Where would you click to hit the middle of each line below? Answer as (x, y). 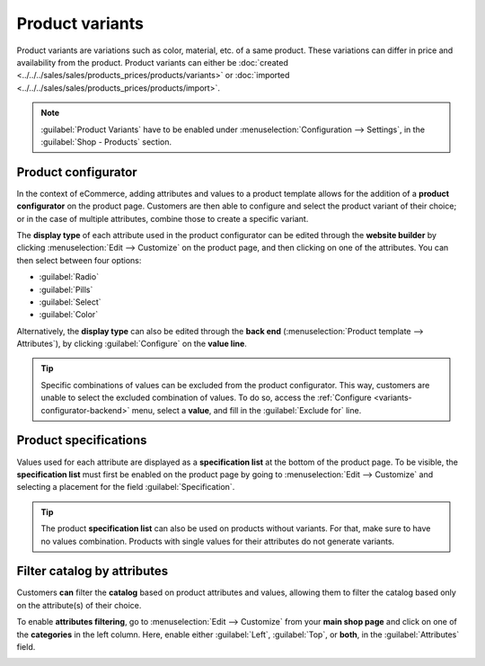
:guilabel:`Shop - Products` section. (106, 142)
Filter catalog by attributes (93, 571)
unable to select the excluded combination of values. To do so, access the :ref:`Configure (206, 398)
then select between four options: (79, 260)
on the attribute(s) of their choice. (79, 605)
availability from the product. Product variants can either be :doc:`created (153, 62)
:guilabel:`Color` (69, 315)
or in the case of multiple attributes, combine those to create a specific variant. (163, 218)
